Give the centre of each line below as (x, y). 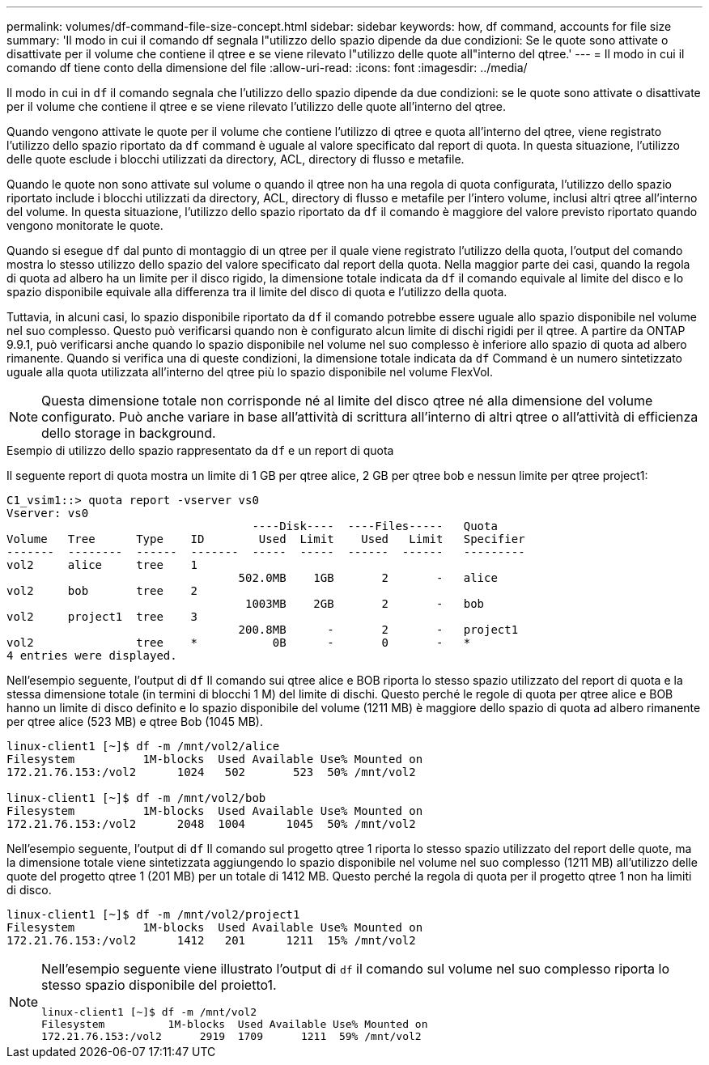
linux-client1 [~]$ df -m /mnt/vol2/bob (136, 798)
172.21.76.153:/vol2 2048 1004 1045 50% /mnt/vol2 (211, 824)
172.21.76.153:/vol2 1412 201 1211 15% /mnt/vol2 (211, 940)
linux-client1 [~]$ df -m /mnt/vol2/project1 (153, 914)
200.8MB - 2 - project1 (378, 630)
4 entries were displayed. (92, 656)
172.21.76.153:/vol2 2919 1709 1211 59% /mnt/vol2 (231, 1036)
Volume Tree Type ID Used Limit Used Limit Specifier (266, 539)
